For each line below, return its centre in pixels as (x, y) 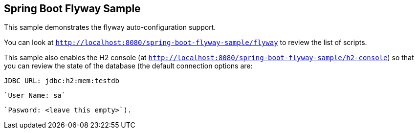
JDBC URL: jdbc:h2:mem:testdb (62, 81)
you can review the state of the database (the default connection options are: (128, 66)
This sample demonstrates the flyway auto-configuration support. (110, 27)
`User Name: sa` (35, 96)
